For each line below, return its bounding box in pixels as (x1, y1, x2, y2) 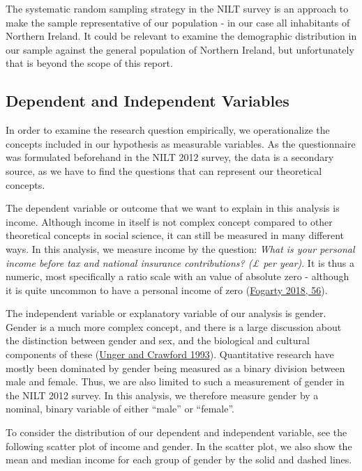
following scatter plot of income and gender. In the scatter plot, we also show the (6, 438, 352, 453)
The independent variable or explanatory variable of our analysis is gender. (6, 306, 326, 321)
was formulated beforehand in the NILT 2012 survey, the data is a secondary (6, 150, 334, 164)
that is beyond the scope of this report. (6, 56, 173, 70)
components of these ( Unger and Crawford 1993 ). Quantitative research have (6, 347, 334, 362)
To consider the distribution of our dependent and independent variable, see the (6, 425, 347, 440)
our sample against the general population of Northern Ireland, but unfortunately (6, 42, 354, 56)
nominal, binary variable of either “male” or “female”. (6, 401, 234, 416)
